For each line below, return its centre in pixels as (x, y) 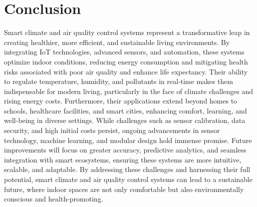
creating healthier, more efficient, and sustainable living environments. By (117, 42)
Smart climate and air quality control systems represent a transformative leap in (127, 32)
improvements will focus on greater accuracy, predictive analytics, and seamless (125, 150)
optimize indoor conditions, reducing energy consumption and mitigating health (126, 61)
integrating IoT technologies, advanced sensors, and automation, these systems (124, 52)
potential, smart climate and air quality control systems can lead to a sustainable (128, 179)
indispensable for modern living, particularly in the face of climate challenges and (128, 91)
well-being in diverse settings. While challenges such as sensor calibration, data (125, 120)
